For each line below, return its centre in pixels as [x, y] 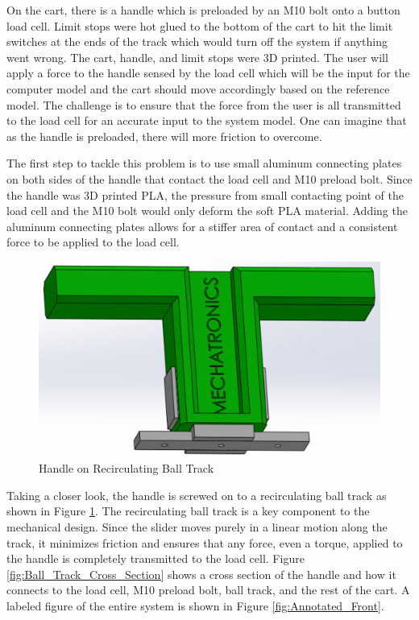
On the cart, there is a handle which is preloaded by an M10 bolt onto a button [203, 10]
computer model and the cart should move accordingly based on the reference [198, 88]
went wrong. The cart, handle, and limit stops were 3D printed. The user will [197, 57]
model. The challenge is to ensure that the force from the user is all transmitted [204, 104]
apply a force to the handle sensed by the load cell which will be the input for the [208, 73]
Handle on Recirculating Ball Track [127, 468]
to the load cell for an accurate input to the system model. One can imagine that [207, 120]
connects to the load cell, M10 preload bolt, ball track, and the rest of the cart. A [208, 590]
